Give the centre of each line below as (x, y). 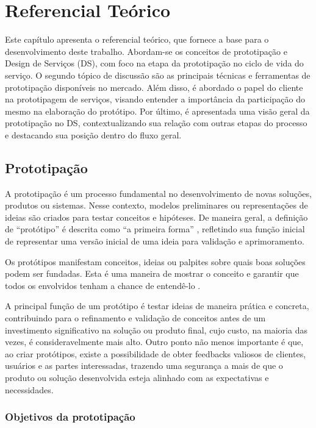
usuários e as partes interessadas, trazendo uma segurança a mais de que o (144, 366)
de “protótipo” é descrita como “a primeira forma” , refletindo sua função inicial (155, 229)
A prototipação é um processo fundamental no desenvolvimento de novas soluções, (158, 193)
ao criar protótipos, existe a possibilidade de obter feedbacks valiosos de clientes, (156, 353)
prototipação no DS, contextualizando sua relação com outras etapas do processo (156, 123)
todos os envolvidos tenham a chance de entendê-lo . (103, 285)
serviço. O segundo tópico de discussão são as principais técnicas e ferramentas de (158, 75)
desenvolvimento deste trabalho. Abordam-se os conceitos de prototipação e (146, 51)
